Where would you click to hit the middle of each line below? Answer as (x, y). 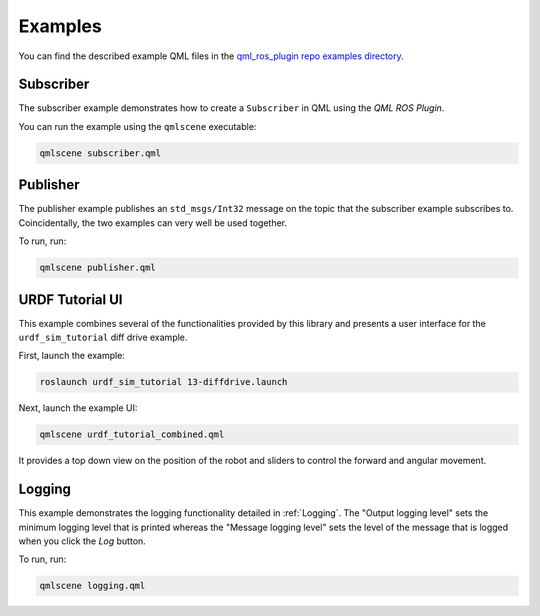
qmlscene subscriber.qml (100, 153)
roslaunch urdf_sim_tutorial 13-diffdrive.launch (163, 382)
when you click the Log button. (82, 541)
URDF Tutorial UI (70, 299)
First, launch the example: (71, 356)
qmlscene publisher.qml (98, 268)
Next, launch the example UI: (78, 408)
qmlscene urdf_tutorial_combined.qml (132, 434)
